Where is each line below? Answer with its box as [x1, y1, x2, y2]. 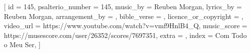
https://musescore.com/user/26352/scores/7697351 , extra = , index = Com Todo [4, 30, 247, 40]
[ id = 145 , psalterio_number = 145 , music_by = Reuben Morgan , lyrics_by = [4, 1, 242, 11]
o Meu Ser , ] [4, 39, 41, 50]
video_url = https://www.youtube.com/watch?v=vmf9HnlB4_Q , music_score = [4, 20, 248, 31]
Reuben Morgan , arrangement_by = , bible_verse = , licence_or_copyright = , [4, 11, 244, 21]
